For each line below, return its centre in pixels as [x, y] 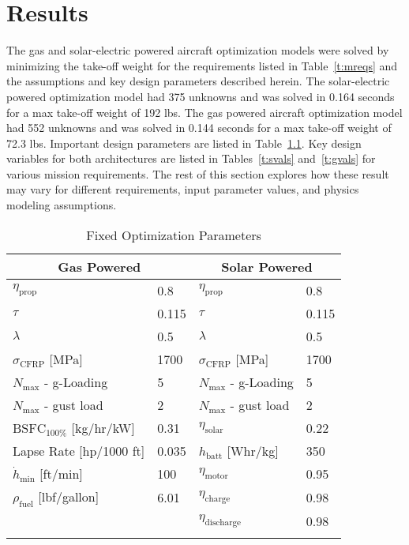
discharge [223, 522]
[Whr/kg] [253, 450]
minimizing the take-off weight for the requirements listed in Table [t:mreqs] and [202, 65]
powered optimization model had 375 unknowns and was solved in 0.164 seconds [201, 96]
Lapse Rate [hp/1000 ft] [79, 450]
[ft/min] [61, 473]
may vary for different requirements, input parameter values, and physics [183, 189]
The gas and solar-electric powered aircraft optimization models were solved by [198, 50]
